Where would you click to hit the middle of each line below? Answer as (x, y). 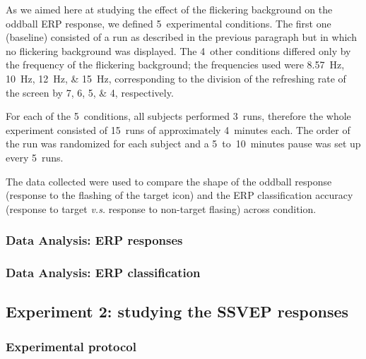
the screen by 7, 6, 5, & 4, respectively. (90, 92)
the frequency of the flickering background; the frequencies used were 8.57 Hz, (175, 65)
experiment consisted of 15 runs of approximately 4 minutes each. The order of (178, 129)
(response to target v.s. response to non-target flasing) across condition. (161, 208)
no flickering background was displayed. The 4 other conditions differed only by (178, 50)
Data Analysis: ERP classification (103, 273)
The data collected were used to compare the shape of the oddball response (169, 181)
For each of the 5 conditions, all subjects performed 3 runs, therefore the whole (178, 116)
